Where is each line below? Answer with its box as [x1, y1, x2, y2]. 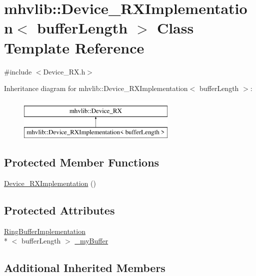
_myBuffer [74, 235, 108, 246]
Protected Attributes [4, 202, 115, 218]
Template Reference [4, 37, 144, 57]
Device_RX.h [43, 66, 85, 76]
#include [4, 66, 32, 76]
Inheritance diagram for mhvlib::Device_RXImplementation [4, 83, 188, 93]
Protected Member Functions [4, 154, 159, 170]
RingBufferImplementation [4, 225, 85, 236]
